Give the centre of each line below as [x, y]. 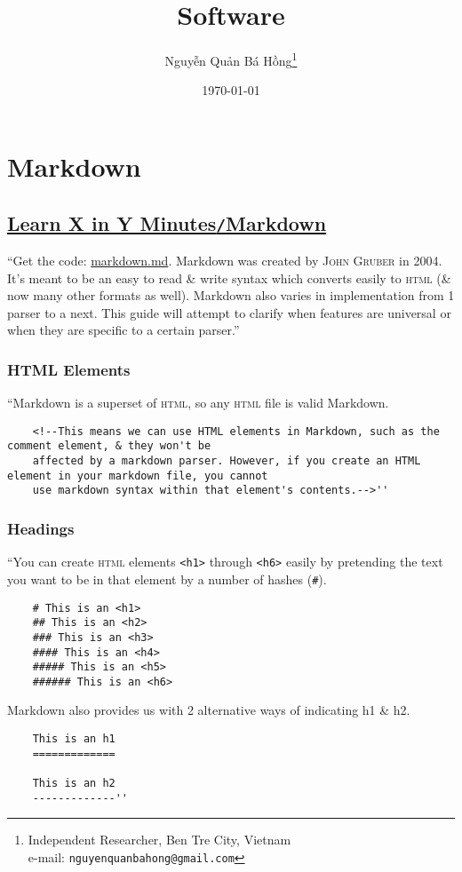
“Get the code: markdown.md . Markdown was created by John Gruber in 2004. [225, 260]
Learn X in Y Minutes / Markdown [167, 222]
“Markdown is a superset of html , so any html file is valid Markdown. [198, 403]
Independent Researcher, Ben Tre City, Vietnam [159, 840]
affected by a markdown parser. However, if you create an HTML [227, 461]
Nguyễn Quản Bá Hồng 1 [231, 59]
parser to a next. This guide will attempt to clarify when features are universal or [229, 312]
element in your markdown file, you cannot [138, 476]
